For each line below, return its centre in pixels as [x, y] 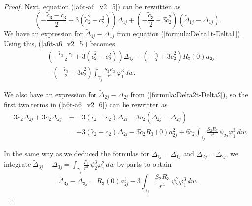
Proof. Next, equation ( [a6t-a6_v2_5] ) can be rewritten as [92, 6]
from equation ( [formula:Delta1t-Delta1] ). [179, 33]
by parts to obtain [144, 164]
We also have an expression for [50, 94]
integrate [17, 164]
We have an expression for [44, 33]
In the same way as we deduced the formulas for [77, 154]
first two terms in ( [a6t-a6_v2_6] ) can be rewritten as [86, 104]
